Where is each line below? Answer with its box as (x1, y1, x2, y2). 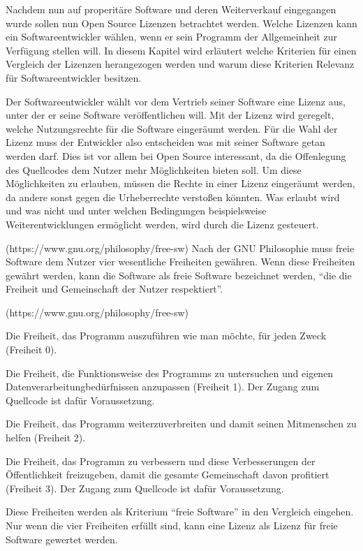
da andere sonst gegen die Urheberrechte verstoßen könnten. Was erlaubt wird (6, 189, 340, 204)
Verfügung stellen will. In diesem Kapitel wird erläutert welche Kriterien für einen (6, 43, 357, 57)
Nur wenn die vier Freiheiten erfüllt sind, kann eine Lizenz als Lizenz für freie (6, 518, 338, 532)
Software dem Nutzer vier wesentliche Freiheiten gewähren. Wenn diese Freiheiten (6, 254, 355, 269)
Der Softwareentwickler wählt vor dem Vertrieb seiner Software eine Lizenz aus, (6, 94, 346, 108)
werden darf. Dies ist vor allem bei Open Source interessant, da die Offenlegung (6, 148, 346, 163)
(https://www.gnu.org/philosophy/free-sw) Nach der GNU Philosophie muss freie (6, 240, 355, 255)
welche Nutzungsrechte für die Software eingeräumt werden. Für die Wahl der (6, 121, 338, 135)
